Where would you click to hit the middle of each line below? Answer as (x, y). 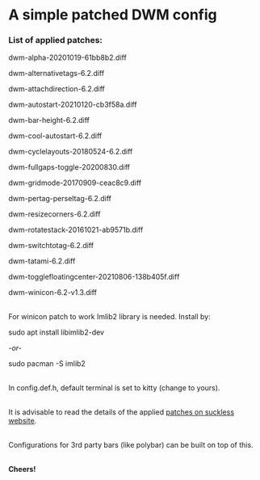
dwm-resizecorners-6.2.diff (55, 214)
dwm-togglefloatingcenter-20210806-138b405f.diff (94, 277)
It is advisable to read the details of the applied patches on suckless (122, 412)
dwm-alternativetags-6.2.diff (57, 74)
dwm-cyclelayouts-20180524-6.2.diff (71, 152)
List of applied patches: (56, 40)
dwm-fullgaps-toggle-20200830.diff (69, 167)
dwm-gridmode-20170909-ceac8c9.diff (75, 183)
